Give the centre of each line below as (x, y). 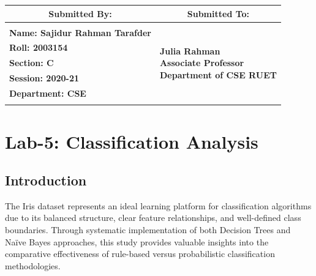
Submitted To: (218, 13)
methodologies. (33, 265)
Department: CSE (48, 93)
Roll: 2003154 (39, 47)
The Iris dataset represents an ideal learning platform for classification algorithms (158, 205)
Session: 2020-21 (44, 78)
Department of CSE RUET (218, 74)
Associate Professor (202, 63)
